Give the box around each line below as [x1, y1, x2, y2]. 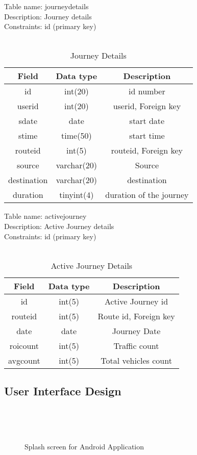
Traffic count [113, 339, 159, 351]
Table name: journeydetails [4, 1, 89, 11]
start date [129, 115, 165, 127]
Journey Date [112, 324, 161, 337]
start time [129, 130, 165, 142]
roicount [9, 339, 39, 351]
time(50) [61, 130, 92, 142]
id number [129, 85, 165, 97]
